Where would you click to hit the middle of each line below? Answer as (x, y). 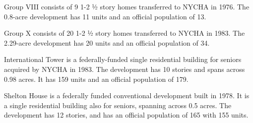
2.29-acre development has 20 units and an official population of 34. (107, 42)
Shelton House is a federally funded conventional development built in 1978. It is (127, 95)
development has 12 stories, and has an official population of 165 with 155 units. (126, 115)
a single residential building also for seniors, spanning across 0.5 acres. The (118, 105)
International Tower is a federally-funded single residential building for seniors (123, 59)
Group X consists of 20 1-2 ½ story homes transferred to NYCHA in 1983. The (125, 33)
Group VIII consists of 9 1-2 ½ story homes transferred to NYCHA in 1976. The (127, 6)
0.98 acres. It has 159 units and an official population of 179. (96, 79)
